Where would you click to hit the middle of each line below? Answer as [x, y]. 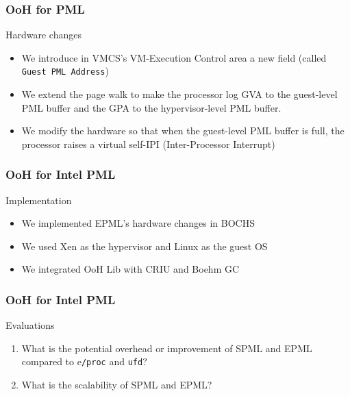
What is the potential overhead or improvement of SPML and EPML [167, 348]
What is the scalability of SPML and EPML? [117, 385]
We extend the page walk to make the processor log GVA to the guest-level [179, 94]
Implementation [39, 200]
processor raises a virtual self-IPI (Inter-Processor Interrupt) [148, 144]
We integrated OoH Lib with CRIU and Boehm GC [130, 269]
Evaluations [30, 325]
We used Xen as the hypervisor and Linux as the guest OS [145, 246]
